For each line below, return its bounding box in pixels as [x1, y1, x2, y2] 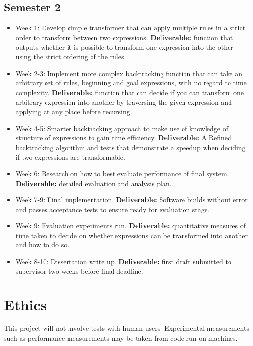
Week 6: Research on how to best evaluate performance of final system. [15, 168, 229, 178]
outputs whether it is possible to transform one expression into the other [15, 42, 233, 52]
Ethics [4, 294, 47, 315]
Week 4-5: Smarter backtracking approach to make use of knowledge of [15, 123, 229, 133]
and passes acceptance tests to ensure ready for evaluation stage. [15, 204, 209, 214]
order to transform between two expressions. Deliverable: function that [15, 32, 233, 42]
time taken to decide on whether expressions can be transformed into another [15, 230, 248, 240]
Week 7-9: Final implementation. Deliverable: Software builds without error [15, 194, 248, 205]
